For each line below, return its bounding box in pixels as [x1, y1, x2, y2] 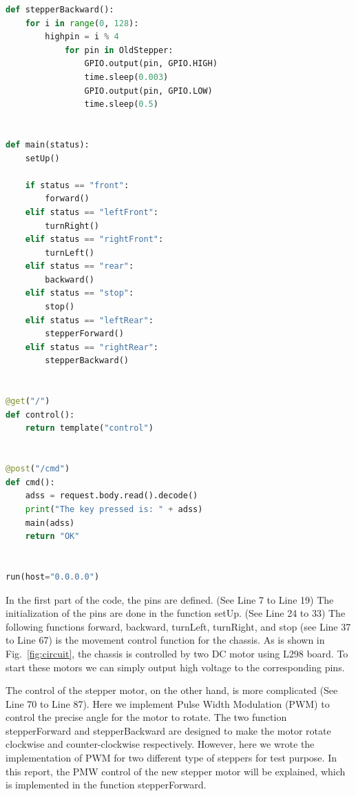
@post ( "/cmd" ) [6, 464, 70, 474]
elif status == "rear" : [25, 261, 134, 272]
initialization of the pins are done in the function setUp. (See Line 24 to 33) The [6, 606, 346, 620]
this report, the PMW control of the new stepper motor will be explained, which [6, 764, 346, 778]
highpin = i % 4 [45, 32, 119, 42]
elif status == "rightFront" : [25, 234, 164, 245]
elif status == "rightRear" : [25, 342, 158, 352]
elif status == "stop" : [25, 288, 134, 298]
